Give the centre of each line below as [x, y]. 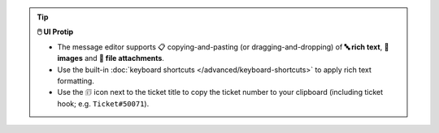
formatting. [76, 80]
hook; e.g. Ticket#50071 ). [103, 103]
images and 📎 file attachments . [111, 58]
